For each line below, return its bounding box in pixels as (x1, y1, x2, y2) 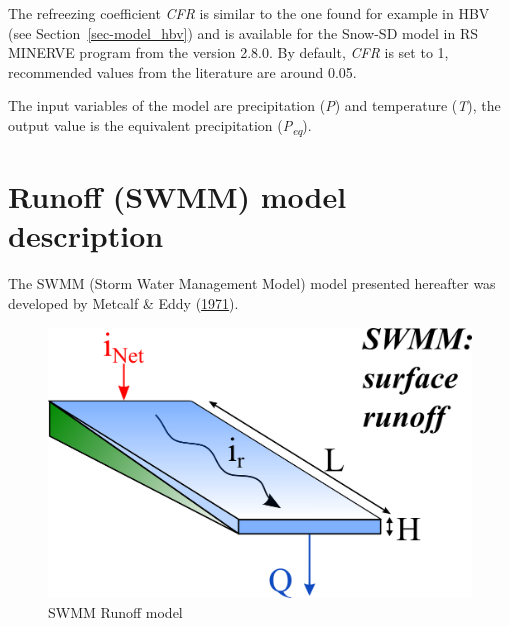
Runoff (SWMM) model (8, 176, 347, 217)
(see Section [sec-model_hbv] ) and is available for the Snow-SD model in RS (8, 22, 479, 43)
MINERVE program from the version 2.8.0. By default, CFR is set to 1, (8, 42, 449, 63)
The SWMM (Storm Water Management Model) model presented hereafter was (8, 273, 496, 294)
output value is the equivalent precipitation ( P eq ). (8, 114, 312, 138)
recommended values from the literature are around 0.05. (8, 61, 357, 82)
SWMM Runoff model (48, 601, 183, 622)
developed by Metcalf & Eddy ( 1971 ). (8, 293, 239, 313)
